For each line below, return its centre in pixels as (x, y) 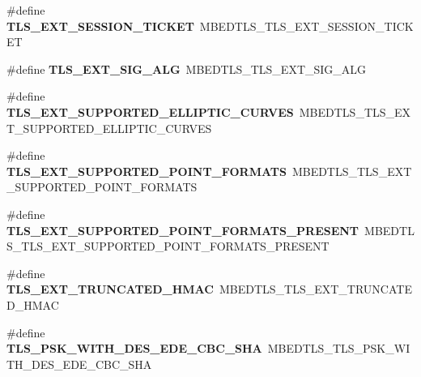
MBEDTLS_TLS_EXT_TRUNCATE (315, 289)
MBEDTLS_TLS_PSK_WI (339, 348)
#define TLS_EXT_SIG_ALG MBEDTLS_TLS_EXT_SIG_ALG (187, 69)
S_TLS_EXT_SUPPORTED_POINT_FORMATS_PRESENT (168, 246)
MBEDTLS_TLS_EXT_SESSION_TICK (306, 26)
